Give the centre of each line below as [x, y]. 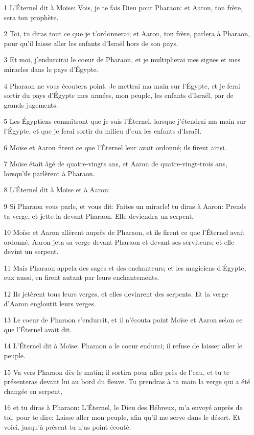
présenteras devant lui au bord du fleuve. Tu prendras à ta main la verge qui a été [127, 381]
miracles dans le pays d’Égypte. [51, 69]
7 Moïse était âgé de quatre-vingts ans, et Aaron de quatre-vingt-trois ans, [116, 164]
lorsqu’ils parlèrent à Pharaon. [49, 173]
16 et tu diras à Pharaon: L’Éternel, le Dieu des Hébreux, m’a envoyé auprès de [123, 407]
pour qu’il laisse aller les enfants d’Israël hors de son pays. [91, 43]
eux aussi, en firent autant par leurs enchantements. [81, 277]
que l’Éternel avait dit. [38, 329]
